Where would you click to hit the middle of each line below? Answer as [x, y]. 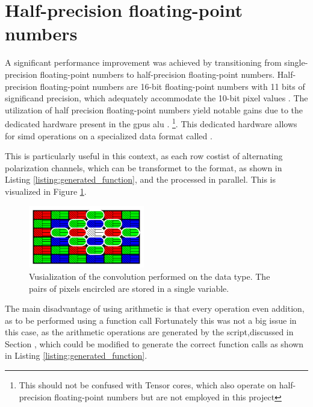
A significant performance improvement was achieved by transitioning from [143, 62]
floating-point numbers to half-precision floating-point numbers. [157, 74]
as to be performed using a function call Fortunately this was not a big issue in [151, 320]
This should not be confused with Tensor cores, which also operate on [147, 385]
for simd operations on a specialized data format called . [109, 135]
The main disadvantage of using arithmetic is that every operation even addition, [155, 308]
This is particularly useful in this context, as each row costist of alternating [144, 156]
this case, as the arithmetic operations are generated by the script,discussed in [149, 332]
